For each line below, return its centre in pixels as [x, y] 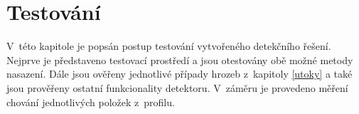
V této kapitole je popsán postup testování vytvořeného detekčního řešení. [169, 46]
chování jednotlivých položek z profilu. [91, 102]
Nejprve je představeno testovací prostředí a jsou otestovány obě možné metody [180, 59]
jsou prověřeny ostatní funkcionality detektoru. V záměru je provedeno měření [177, 87]
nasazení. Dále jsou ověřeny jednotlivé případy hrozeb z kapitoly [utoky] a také [179, 74]
